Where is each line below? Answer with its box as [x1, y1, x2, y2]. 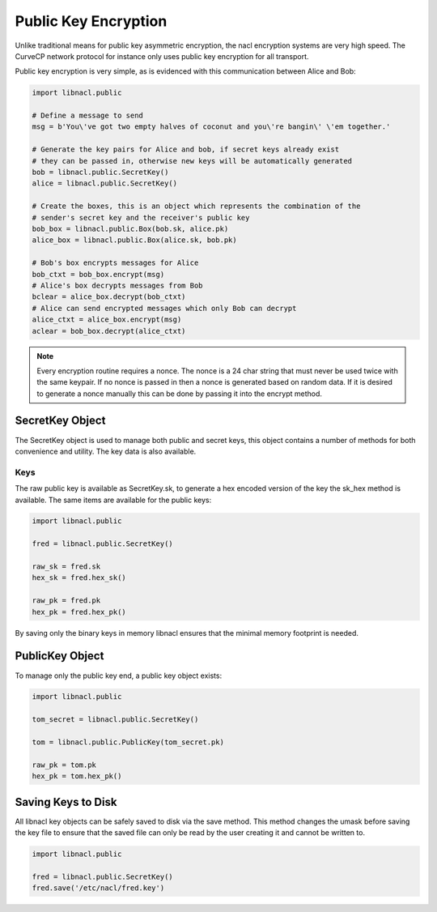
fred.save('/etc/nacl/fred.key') [32, 884, 165, 893]
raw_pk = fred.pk [32, 596, 101, 605]
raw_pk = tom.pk [32, 760, 97, 769]
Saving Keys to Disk [15, 795, 117, 809]
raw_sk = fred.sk [32, 562, 101, 571]
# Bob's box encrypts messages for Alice [32, 258, 199, 267]
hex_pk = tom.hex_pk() [32, 772, 122, 781]
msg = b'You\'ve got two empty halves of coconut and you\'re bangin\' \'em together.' [32, 122, 391, 131]
